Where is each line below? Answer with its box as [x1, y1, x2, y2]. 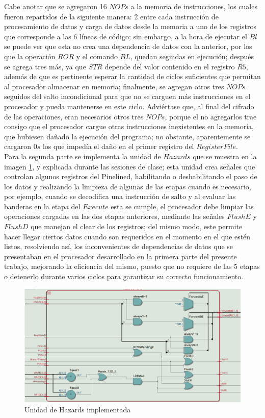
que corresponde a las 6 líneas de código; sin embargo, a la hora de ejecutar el [4, 31, 247, 41]
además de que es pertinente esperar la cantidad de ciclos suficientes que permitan [4, 71, 261, 82]
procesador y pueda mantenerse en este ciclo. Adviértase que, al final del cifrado [4, 101, 254, 111]
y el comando [76, 51, 118, 61]
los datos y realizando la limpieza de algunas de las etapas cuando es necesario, [4, 181, 251, 191]
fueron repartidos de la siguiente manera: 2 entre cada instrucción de [4, 11, 219, 21]
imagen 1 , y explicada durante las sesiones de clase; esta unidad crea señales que [4, 161, 255, 171]
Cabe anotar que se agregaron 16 [4, 1, 107, 11]
